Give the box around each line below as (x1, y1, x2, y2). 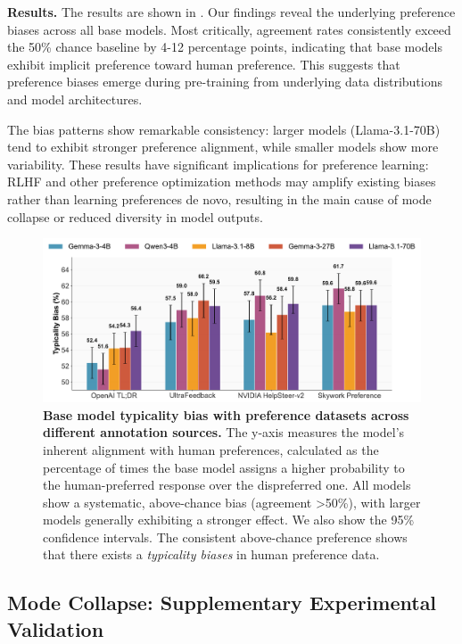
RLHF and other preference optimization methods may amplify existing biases (7, 172, 436, 191)
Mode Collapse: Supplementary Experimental (7, 589, 437, 616)
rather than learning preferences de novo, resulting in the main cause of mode (7, 189, 432, 208)
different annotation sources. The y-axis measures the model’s (43, 423, 405, 442)
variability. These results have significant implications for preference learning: (7, 154, 429, 173)
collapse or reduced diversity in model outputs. (7, 207, 263, 226)
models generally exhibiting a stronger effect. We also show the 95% (43, 510, 415, 529)
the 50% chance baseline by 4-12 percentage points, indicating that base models (7, 37, 442, 56)
